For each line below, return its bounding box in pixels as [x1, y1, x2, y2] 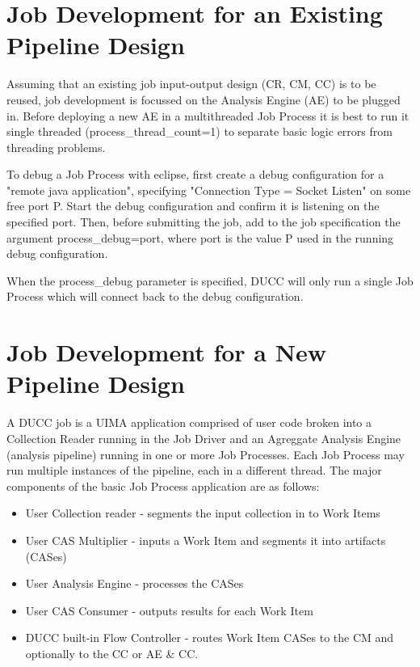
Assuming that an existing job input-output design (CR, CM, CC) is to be [6, 75, 376, 92]
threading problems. [6, 138, 106, 155]
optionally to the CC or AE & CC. [25, 644, 199, 661]
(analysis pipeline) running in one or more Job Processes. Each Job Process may [6, 445, 405, 462]
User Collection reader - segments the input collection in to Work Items [25, 504, 380, 521]
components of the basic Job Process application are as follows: [6, 477, 320, 494]
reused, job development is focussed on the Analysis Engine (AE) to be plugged [6, 91, 401, 108]
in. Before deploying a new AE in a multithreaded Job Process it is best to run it [6, 107, 409, 124]
